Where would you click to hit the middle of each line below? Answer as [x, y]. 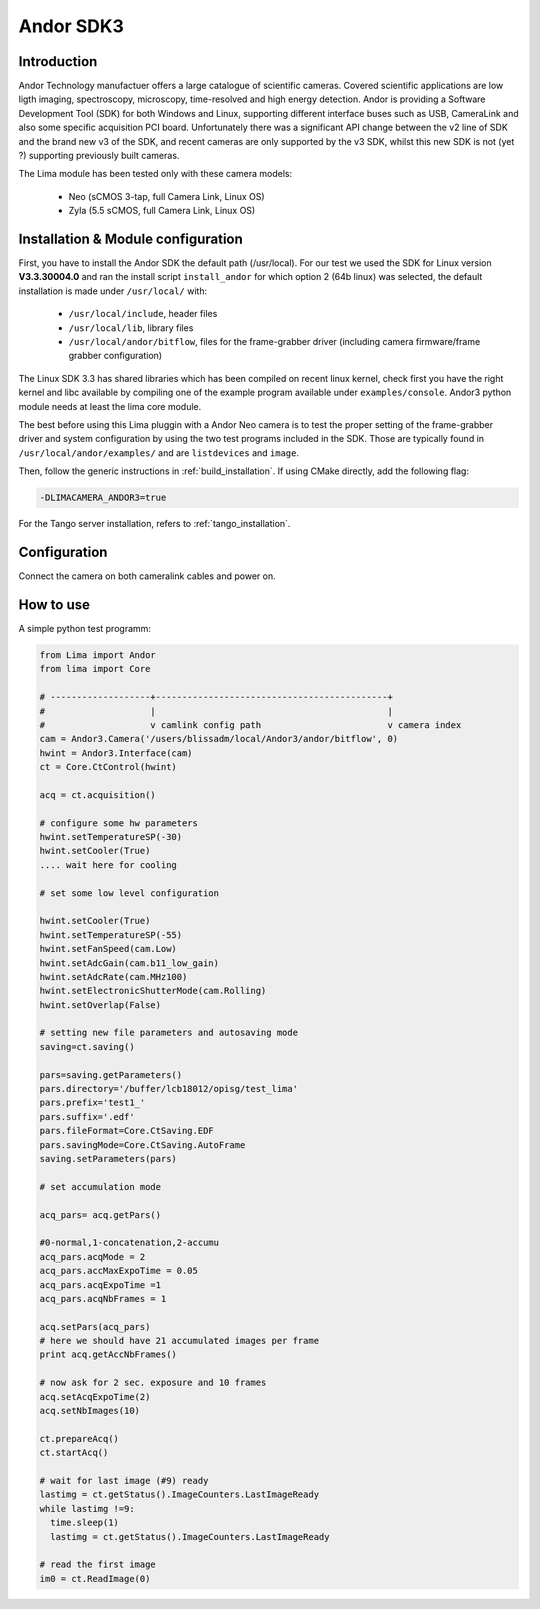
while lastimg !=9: [87, 1508]
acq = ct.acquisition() [98, 794]
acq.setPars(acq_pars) [95, 1326]
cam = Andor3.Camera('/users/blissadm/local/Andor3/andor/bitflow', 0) [219, 739]
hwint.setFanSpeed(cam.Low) [108, 949]
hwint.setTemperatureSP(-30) [111, 837]
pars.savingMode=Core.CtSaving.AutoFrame [142, 1144]
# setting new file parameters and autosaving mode [169, 1033]
